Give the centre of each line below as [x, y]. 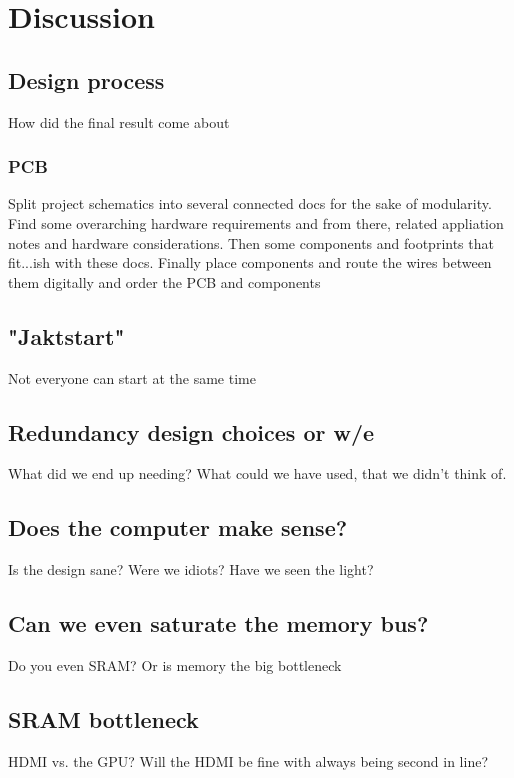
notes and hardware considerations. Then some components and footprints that [251, 242]
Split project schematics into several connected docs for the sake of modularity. [250, 203]
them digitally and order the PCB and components [164, 281]
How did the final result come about [119, 121]
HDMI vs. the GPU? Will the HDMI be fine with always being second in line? [248, 760]
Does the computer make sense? [178, 527]
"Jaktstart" [66, 335]
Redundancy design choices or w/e [191, 431]
